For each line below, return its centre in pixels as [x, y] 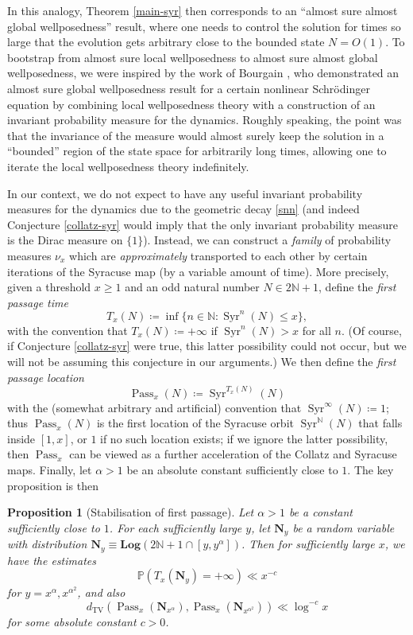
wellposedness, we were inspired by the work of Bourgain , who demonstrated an [203, 73]
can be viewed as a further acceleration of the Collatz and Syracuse [233, 454]
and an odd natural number [192, 287]
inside [21, 438]
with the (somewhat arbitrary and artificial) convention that [154, 407]
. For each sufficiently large [176, 527]
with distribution [47, 544]
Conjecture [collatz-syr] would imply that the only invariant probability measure [203, 224]
